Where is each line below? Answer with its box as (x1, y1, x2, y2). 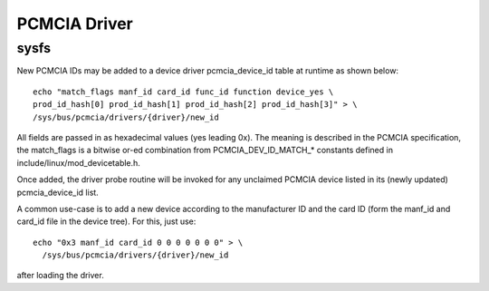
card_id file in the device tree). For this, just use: (16, 216, 197, 227)
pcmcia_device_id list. (16, 187, 99, 198)
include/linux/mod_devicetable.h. (16, 157, 140, 168)
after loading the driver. (16, 270, 104, 281)
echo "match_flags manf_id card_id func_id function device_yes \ (33, 86, 334, 97)
